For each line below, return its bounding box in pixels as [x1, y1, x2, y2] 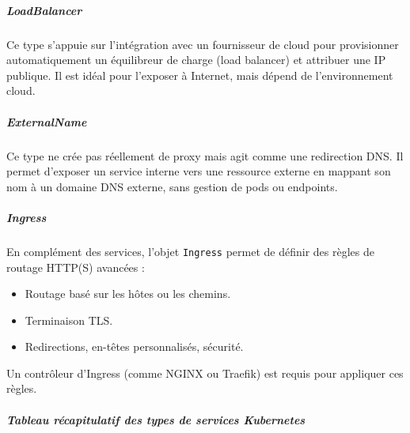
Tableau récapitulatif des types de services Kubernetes [6, 411, 306, 427]
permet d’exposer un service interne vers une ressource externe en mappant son [6, 163, 391, 179]
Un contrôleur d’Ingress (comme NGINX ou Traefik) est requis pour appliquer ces [6, 364, 404, 381]
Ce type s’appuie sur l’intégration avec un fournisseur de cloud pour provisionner [6, 36, 399, 52]
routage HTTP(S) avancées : [6, 258, 145, 275]
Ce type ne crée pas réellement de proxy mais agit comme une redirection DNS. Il [6, 147, 404, 164]
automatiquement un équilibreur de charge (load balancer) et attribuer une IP [6, 51, 386, 68]
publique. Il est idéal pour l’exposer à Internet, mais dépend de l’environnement [6, 66, 393, 83]
